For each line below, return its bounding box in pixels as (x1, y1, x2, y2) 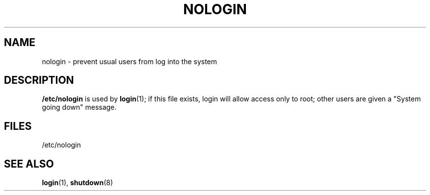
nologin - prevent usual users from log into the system (42, 57, 217, 66)
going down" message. (42, 103, 117, 112)
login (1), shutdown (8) (42, 178, 113, 187)
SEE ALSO (4, 157, 54, 170)
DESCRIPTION (4, 74, 74, 87)
